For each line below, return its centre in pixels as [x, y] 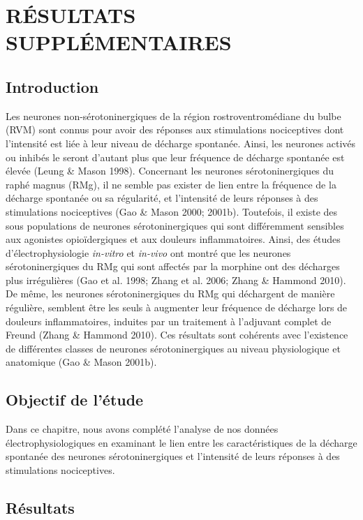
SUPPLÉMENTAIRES [119, 42]
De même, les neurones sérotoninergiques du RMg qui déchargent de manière [170, 294]
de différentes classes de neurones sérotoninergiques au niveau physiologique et [173, 348]
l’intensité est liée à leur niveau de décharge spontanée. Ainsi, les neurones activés [181, 143]
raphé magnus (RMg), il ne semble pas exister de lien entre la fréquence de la [171, 184]
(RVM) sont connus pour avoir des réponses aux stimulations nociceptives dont [175, 129]
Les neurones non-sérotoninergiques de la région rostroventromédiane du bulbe [173, 116]
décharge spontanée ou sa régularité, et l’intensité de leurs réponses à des [162, 198]
